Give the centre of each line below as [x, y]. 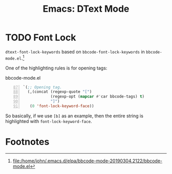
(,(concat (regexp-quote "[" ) [60, 92]
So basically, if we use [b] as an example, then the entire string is [74, 116]
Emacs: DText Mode [86, 9]
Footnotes [27, 142]
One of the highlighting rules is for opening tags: [56, 68]
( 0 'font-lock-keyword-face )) [62, 106]
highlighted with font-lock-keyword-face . [49, 121]
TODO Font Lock [41, 38]
